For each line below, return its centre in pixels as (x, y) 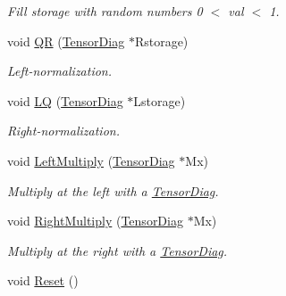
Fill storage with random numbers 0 (105, 11)
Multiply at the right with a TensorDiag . (118, 250)
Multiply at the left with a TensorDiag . (113, 190)
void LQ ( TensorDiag (65, 100)
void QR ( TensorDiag (66, 41)
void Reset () (43, 280)
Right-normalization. (63, 131)
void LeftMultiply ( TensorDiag (91, 160)
